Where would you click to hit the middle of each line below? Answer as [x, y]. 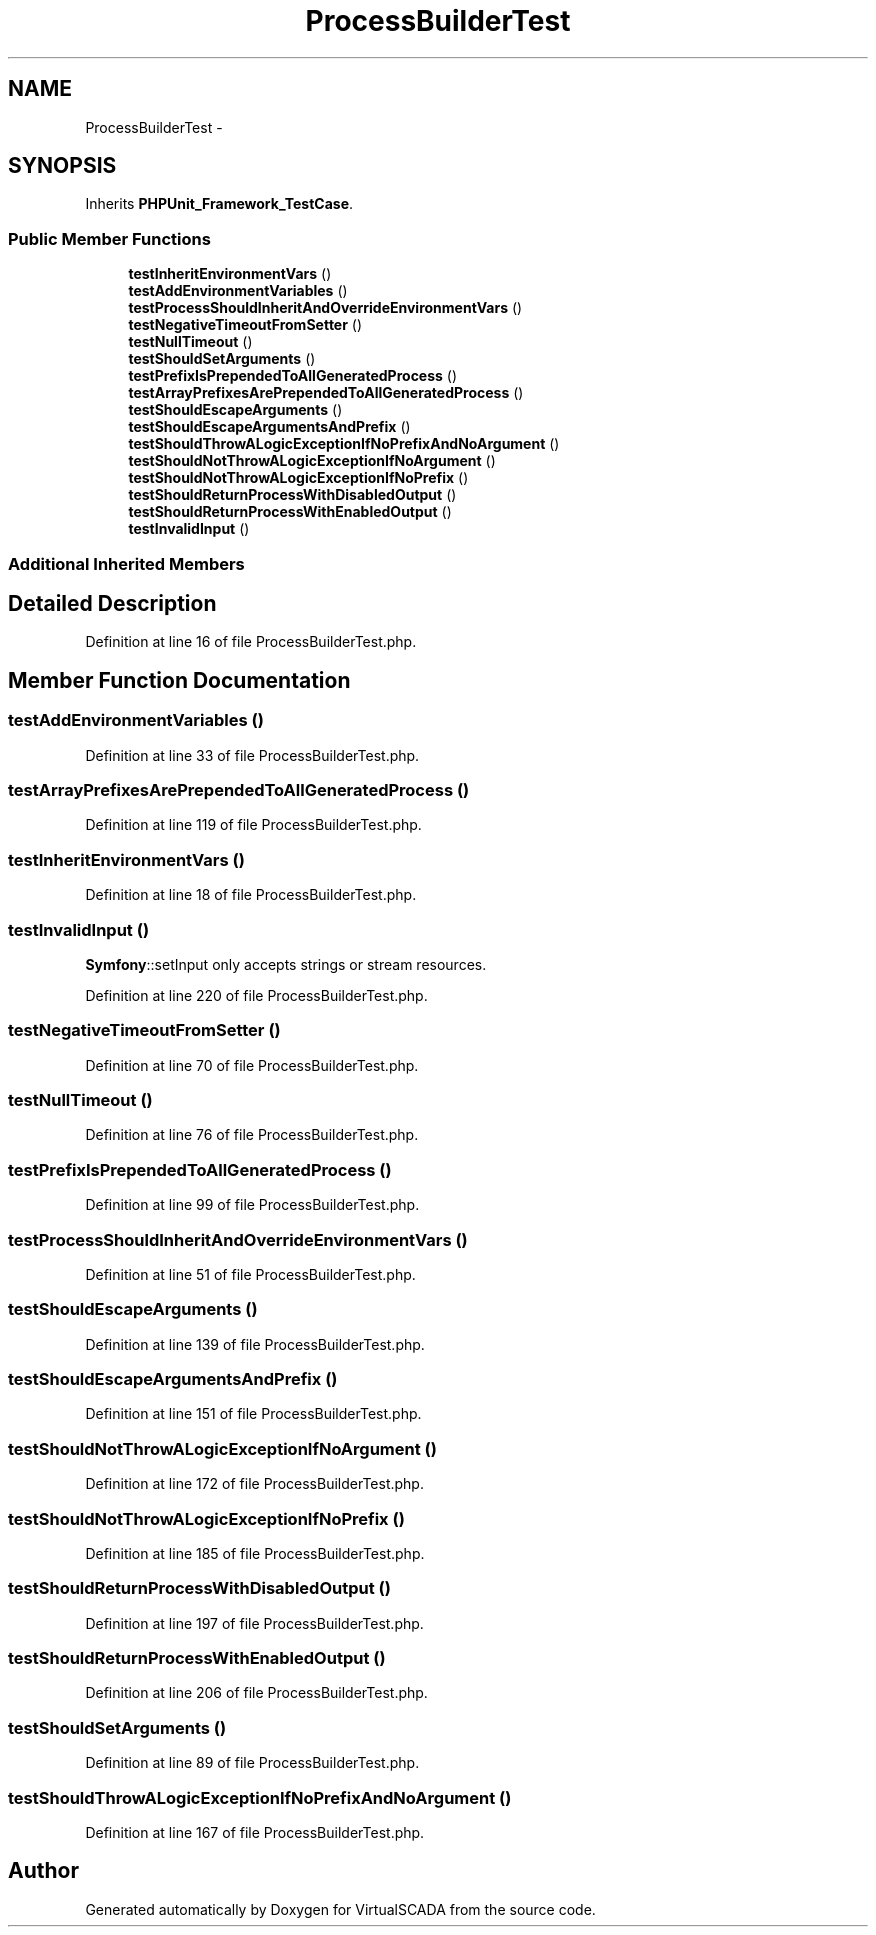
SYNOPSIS [62, 166]
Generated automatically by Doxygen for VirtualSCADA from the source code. [340, 1909]
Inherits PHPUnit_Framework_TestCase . [219, 204]
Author [43, 1871]
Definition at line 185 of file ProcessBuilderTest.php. [255, 1553]
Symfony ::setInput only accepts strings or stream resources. [286, 964]
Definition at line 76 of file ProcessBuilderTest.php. [252, 1135]
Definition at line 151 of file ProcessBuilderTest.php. [253, 1414]
